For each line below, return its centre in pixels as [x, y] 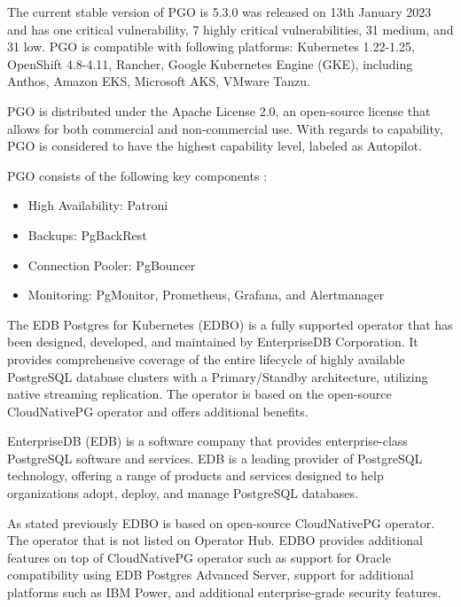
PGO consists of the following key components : [137, 175]
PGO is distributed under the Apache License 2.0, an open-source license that [219, 110]
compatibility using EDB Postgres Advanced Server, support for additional [211, 575]
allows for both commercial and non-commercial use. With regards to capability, [225, 128]
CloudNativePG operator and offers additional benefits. [158, 411]
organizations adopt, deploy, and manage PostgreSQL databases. [183, 493]
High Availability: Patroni [98, 205]
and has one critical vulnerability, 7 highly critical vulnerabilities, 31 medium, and [230, 29]
